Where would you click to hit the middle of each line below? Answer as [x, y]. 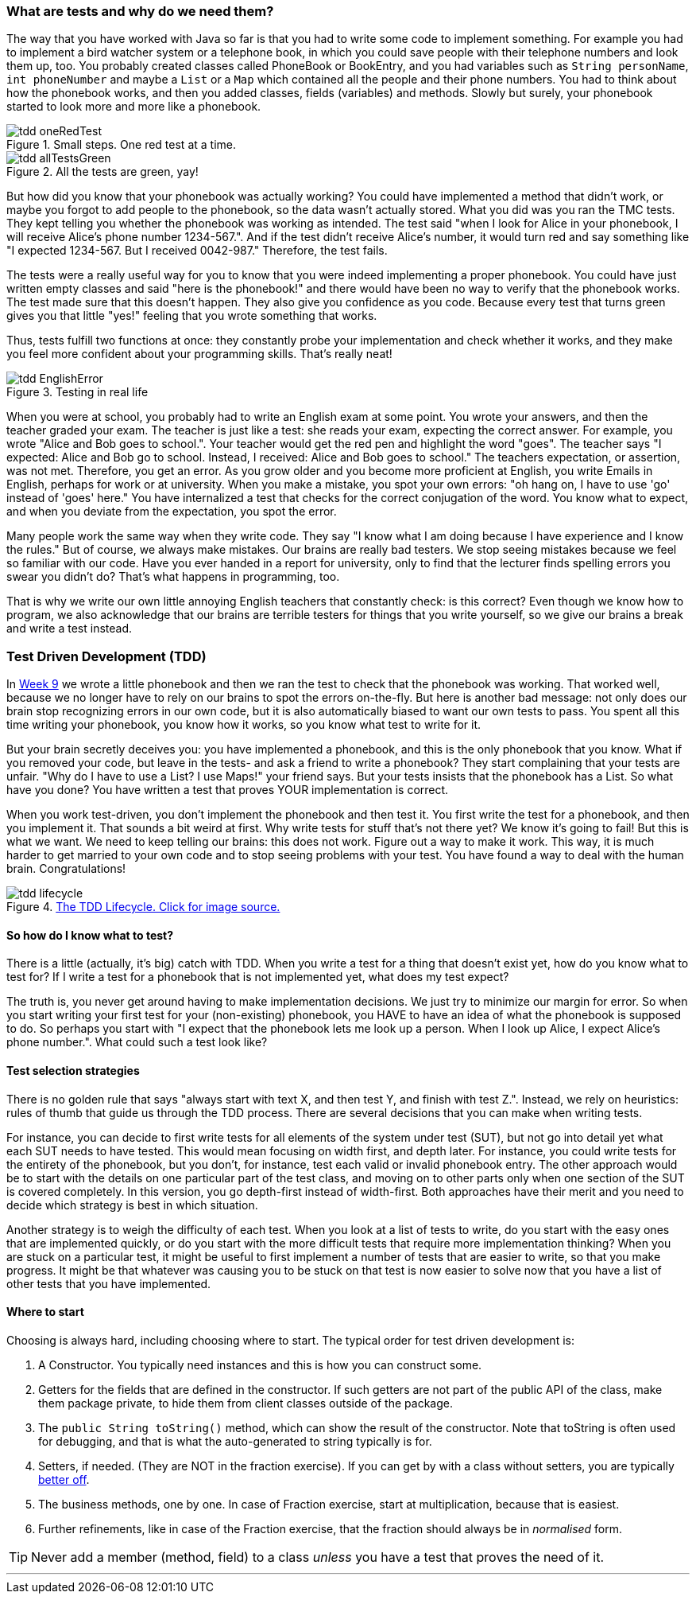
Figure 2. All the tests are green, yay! [102, 172]
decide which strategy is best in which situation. [132, 1205]
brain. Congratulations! [66, 869]
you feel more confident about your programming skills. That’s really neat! [199, 354]
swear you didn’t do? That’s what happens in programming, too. [173, 577]
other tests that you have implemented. [109, 1283]
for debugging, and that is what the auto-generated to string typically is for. [235, 1441]
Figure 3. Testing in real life [77, 392]
